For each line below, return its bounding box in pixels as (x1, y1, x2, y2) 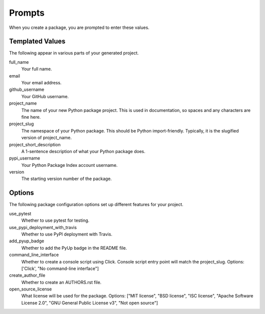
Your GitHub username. (21, 93, 69, 99)
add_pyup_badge (9, 238, 44, 244)
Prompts (9, 7, 45, 18)
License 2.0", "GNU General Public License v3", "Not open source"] (21, 300, 158, 306)
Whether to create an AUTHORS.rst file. (21, 279, 102, 285)
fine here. (21, 114, 41, 120)
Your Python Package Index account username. (21, 162, 118, 168)
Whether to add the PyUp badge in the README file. (21, 245, 127, 251)
